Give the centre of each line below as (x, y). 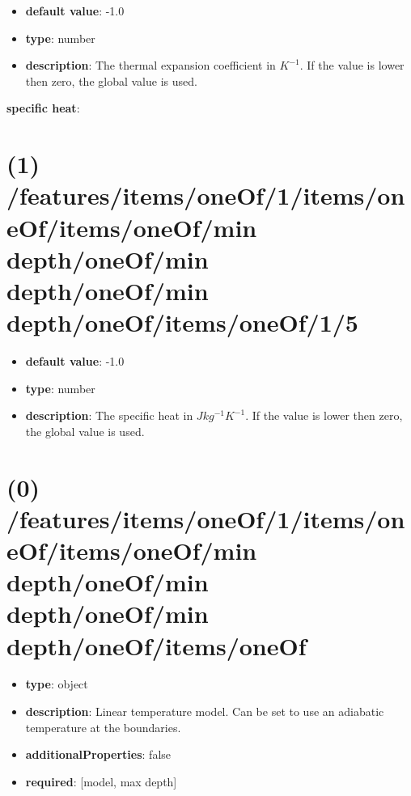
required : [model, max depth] (101, 781)
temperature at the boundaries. (103, 727)
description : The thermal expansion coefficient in (150, 65)
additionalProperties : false (98, 754)
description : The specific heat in (109, 415)
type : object (57, 684)
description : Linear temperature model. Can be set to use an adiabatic (205, 711)
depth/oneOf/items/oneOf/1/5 (182, 322)
